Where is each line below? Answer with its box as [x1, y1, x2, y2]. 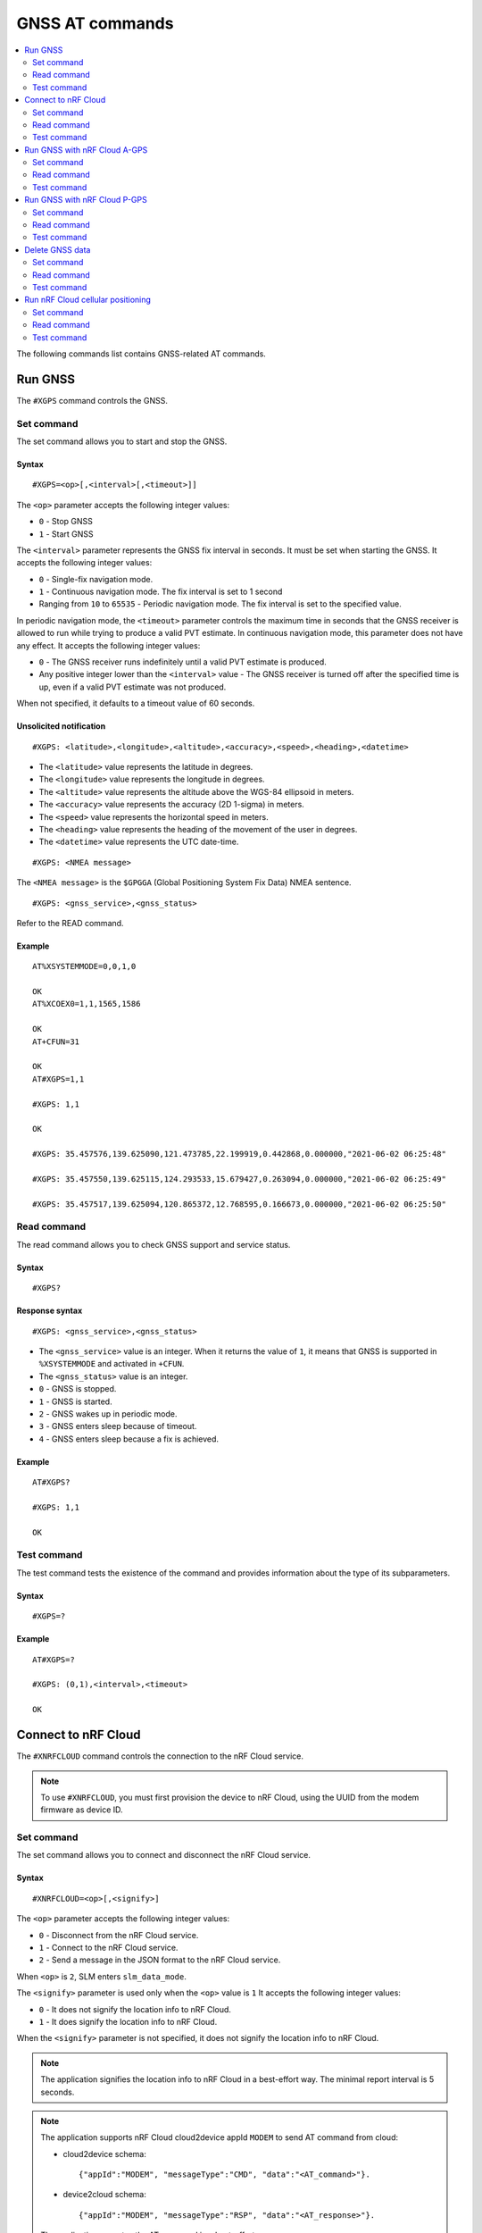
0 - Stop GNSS [38, 516, 94, 527]
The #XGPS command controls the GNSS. [16, 395, 169, 406]
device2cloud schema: [62, 2189, 146, 2200]
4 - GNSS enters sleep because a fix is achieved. [38, 1434, 219, 1444]
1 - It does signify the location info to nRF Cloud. [38, 2016, 218, 2027]
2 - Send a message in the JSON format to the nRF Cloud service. [38, 1954, 281, 1965]
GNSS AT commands [16, 13, 174, 33]
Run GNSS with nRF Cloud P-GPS [24, 195, 147, 205]
